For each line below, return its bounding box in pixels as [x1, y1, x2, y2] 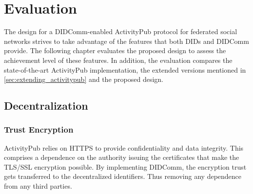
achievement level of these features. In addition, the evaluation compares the [4, 55, 233, 65]
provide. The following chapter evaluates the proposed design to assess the [4, 45, 226, 56]
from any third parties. [4, 181, 72, 191]
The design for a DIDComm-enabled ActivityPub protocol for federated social [4, 26, 237, 37]
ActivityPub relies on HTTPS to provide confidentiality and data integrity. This [4, 142, 244, 153]
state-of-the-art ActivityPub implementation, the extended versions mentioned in [4, 64, 246, 75]
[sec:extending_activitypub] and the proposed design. [4, 74, 163, 84]
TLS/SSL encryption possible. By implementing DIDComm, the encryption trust [4, 161, 247, 172]
